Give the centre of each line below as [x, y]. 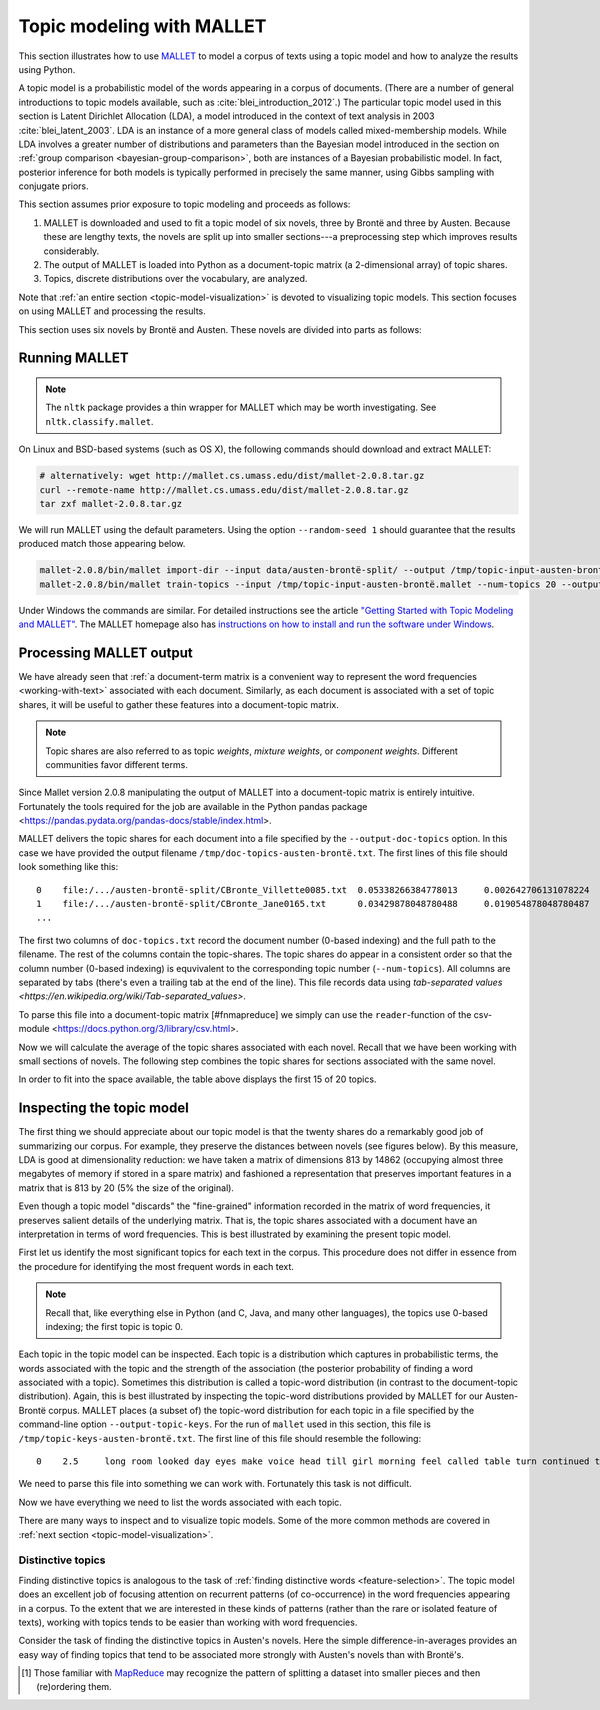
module [34, 1029]
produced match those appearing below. [102, 544]
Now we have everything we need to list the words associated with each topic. [180, 1502]
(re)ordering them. [74, 1687]
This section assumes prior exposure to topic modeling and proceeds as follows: [184, 204]
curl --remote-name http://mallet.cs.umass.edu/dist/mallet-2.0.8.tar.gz [224, 489]
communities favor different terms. [117, 764]
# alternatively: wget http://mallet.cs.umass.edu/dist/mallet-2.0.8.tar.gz [232, 476]
